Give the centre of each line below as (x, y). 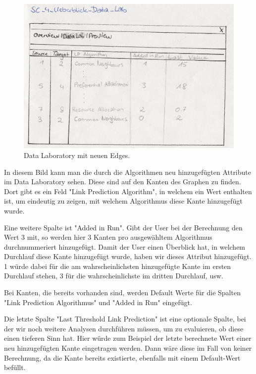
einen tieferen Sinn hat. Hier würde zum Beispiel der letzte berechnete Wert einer (128, 338)
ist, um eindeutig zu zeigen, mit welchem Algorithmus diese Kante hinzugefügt (123, 201)
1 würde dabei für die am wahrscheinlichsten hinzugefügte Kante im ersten (118, 266)
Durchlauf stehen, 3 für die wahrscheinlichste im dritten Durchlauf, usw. (114, 276)
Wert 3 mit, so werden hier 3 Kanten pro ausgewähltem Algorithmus (108, 237)
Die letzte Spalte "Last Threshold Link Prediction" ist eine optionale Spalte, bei (125, 319)
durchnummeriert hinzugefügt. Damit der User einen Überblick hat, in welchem (125, 246)
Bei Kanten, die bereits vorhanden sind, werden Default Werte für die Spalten (122, 293)
